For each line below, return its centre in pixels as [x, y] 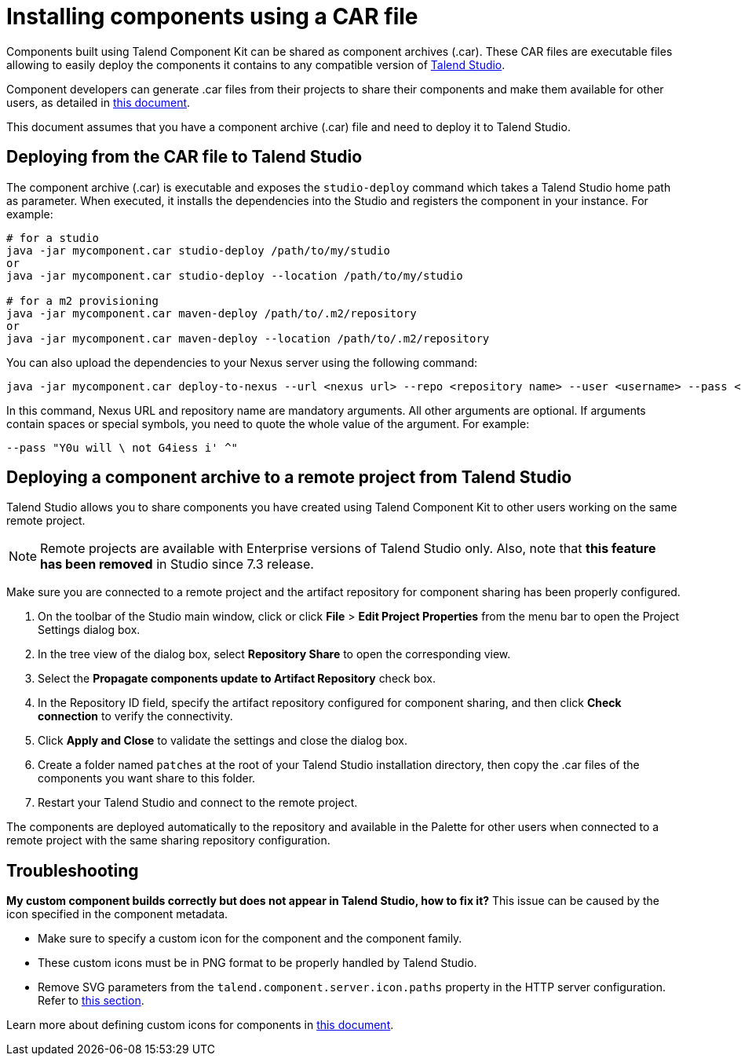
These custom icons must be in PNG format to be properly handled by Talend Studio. [257, 963]
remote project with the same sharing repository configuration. [168, 840]
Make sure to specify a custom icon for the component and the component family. [250, 939]
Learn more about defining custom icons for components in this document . [200, 1025]
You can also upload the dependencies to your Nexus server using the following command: [242, 362]
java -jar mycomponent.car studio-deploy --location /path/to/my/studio [235, 275]
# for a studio [53, 238]
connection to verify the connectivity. [135, 716]
